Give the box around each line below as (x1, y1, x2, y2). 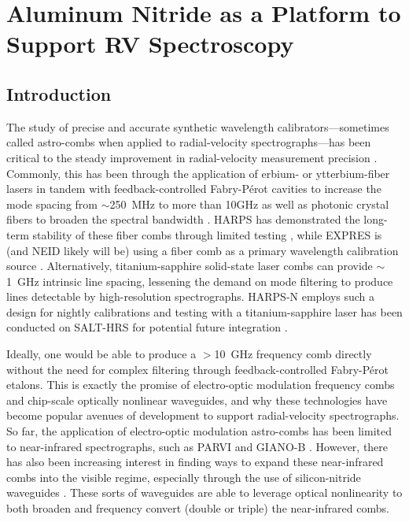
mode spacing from (6, 195, 98, 212)
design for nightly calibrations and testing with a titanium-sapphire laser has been (6, 303, 403, 320)
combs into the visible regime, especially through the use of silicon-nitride (6, 468, 361, 485)
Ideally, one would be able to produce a (6, 346, 197, 362)
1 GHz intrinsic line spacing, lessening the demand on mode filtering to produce (6, 272, 393, 289)
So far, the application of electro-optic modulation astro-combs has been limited (6, 423, 392, 439)
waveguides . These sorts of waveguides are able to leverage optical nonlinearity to (6, 484, 403, 501)
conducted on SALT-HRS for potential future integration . (6, 319, 288, 335)
